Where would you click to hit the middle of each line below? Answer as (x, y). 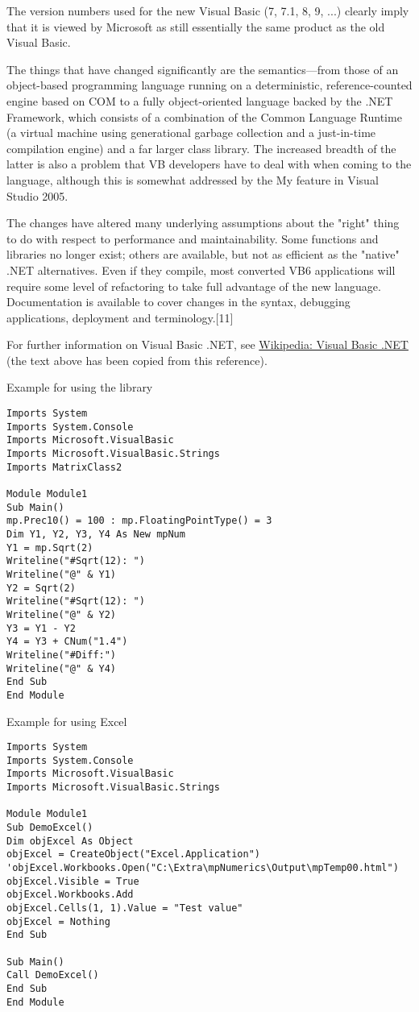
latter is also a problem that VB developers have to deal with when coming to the (209, 164)
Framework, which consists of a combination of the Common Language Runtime (204, 116)
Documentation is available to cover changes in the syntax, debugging (178, 302)
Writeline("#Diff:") (62, 655)
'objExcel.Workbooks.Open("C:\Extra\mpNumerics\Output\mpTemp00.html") (203, 868)
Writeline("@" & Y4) (62, 668)
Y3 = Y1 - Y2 (41, 628)
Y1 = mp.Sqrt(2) (50, 547)
